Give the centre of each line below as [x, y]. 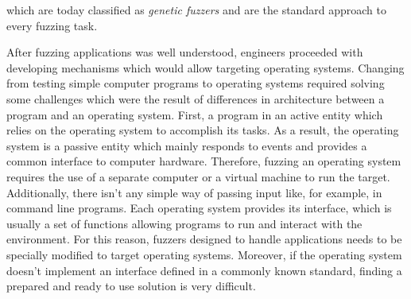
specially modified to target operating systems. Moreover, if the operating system [204, 254]
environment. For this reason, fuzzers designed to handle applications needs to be [204, 239]
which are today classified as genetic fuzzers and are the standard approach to [196, 10]
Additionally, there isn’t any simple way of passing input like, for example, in [194, 192]
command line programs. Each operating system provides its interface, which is [199, 208]
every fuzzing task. [52, 25]
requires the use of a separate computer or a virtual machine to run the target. [198, 176]
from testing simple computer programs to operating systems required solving [196, 83]
